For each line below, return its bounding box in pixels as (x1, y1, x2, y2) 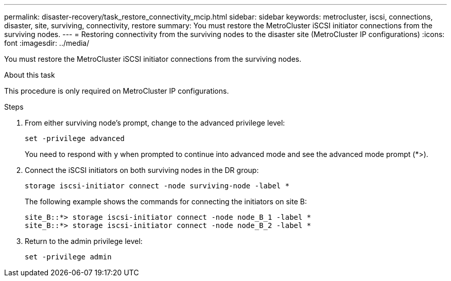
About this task (4, 71, 55, 79)
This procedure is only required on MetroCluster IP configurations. (4, 86, 229, 95)
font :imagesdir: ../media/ (4, 39, 90, 47)
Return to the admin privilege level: (25, 237, 143, 245)
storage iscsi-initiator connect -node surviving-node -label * (25, 182, 290, 190)
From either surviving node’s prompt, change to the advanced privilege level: (25, 118, 285, 127)
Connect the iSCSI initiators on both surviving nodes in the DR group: (25, 166, 259, 174)
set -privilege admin (25, 253, 112, 261)
